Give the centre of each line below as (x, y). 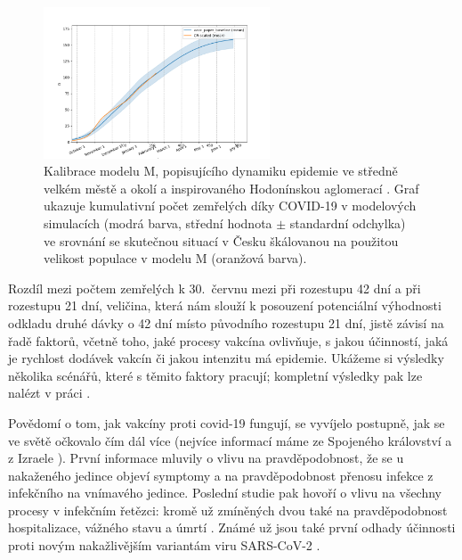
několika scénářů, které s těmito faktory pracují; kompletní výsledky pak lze (215, 375)
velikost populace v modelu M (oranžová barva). (175, 258)
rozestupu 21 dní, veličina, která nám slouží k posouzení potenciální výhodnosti (225, 305)
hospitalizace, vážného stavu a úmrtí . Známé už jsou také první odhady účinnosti (232, 527)
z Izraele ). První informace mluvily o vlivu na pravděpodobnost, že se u (206, 458)
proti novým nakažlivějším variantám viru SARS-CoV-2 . (164, 545)
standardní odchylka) (348, 222)
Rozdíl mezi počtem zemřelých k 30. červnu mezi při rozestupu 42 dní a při (215, 288)
